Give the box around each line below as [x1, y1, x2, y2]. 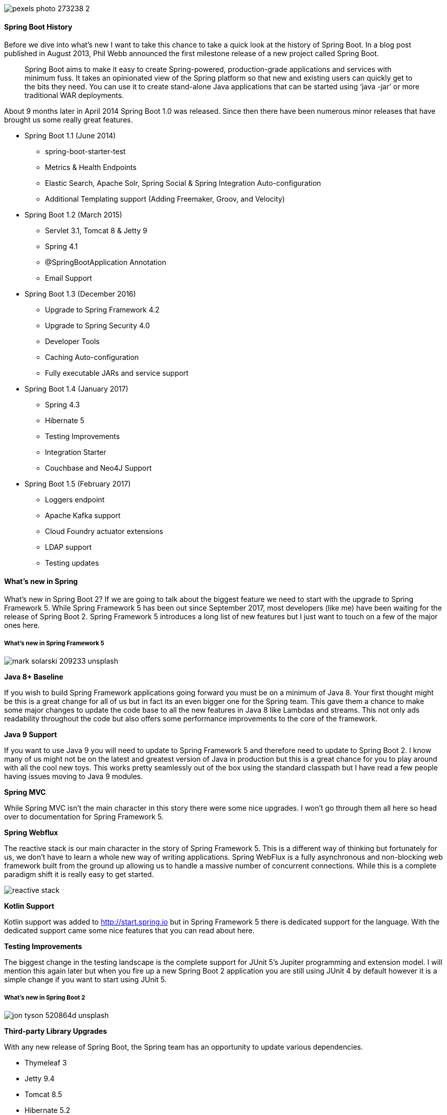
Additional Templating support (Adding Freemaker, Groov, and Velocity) [45, 195, 285, 204]
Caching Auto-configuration [45, 353, 139, 362]
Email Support [45, 274, 92, 283]
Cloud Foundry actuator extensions [45, 527, 163, 536]
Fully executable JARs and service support [45, 369, 189, 378]
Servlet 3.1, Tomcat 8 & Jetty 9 [45, 226, 148, 235]
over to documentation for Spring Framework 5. [4, 812, 164, 821]
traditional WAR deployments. [25, 91, 124, 100]
